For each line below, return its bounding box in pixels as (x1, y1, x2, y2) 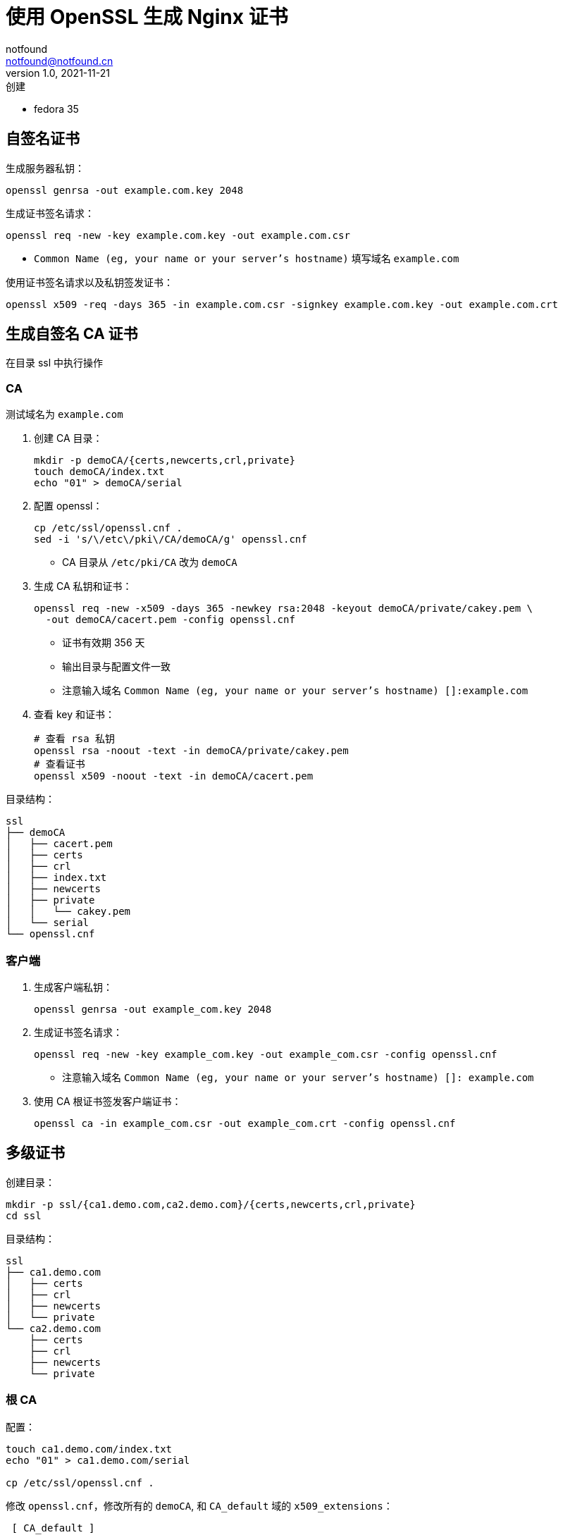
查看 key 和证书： (34, 708, 116, 721)
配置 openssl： (34, 500, 103, 512)
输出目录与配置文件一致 (62, 660, 171, 673)
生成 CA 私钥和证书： (34, 580, 132, 593)
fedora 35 (34, 102, 79, 115)
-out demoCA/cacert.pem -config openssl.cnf (45, 614, 295, 626)
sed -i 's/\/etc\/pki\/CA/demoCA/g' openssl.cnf (34, 534, 307, 545)
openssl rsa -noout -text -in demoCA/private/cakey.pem (34, 745, 349, 757)
